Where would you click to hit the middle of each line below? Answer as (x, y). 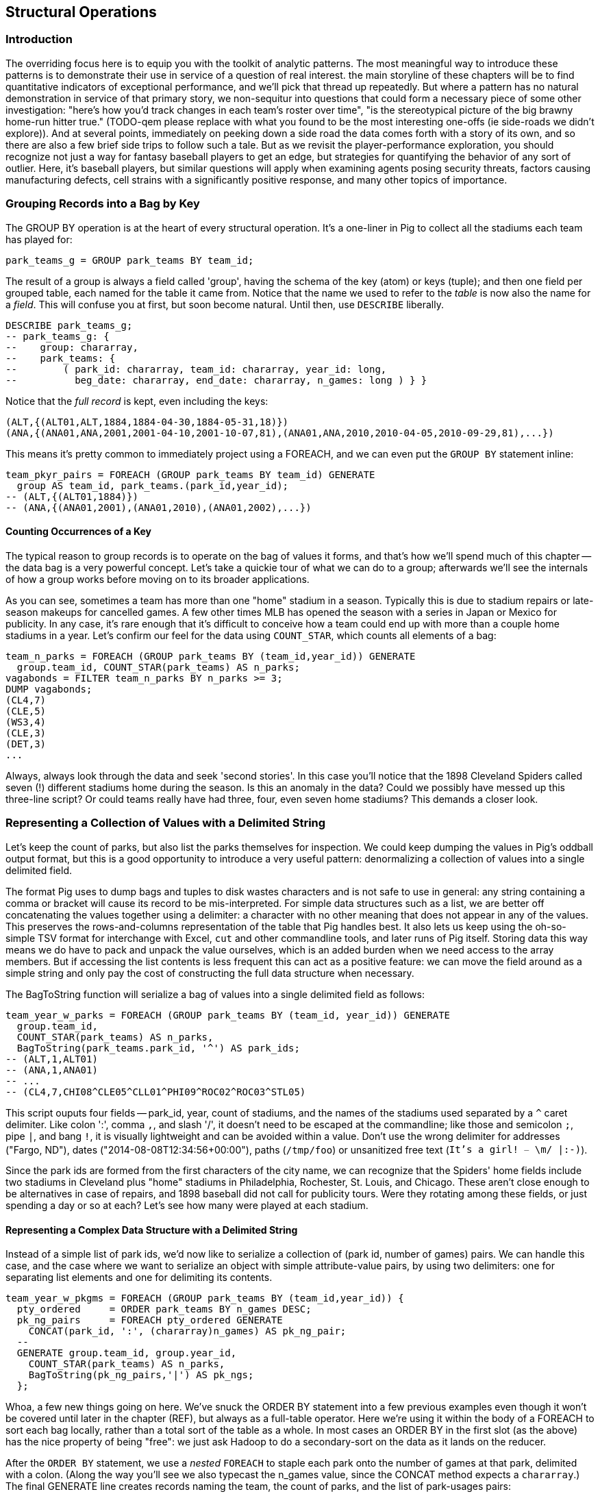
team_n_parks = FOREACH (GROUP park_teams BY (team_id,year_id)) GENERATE (211, 656)
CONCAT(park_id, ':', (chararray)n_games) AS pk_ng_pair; (187, 1331)
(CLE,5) (26, 711)
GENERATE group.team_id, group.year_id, (127, 1353)
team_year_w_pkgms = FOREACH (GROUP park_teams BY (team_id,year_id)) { (205, 1298)
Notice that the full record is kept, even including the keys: (137, 401)
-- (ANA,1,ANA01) (52, 1070)
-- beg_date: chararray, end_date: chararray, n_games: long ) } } (216, 380)
